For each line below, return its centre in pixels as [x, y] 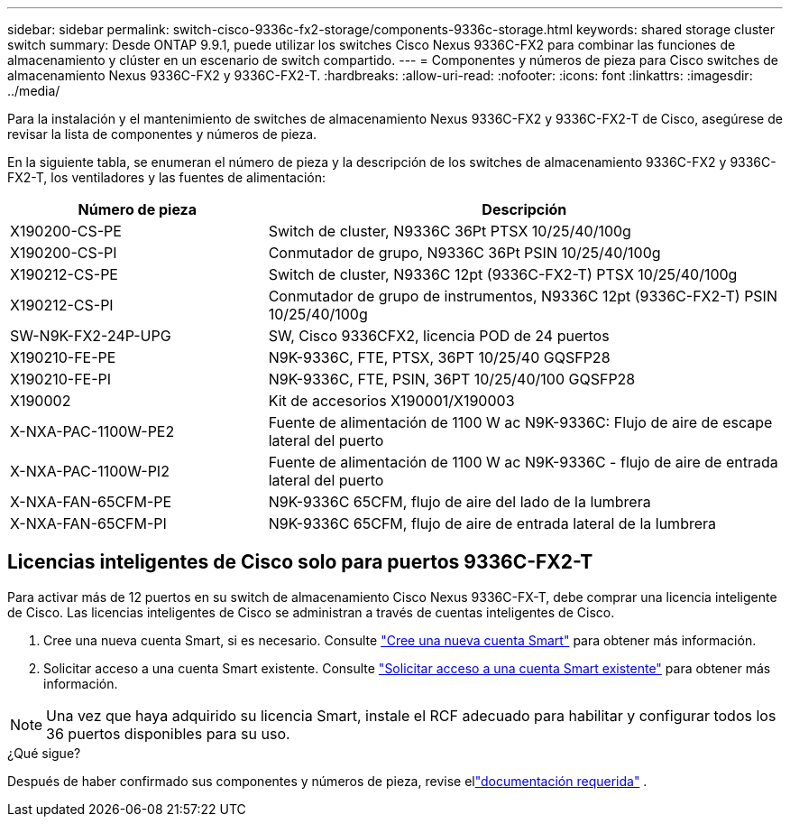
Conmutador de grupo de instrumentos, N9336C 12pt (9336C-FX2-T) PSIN [523, 296]
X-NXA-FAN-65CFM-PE [91, 502]
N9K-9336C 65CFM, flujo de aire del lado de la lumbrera [459, 502]
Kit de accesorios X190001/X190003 [391, 401]
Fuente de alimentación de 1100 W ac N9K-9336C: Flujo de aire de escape [520, 422]
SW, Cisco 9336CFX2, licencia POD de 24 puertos [439, 336]
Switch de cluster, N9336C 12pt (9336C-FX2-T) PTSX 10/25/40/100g [503, 274]
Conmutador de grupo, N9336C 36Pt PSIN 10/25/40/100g [464, 253]
